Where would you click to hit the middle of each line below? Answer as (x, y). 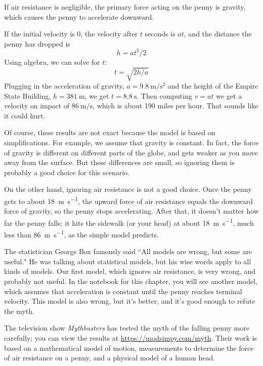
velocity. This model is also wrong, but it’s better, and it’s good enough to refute (130, 301)
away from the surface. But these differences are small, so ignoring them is (119, 162)
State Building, (28, 95)
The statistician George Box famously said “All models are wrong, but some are (128, 251)
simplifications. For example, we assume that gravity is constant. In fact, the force (131, 142)
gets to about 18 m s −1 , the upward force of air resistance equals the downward (128, 200)
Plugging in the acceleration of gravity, (64, 86)
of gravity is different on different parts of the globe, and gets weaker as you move (131, 152)
